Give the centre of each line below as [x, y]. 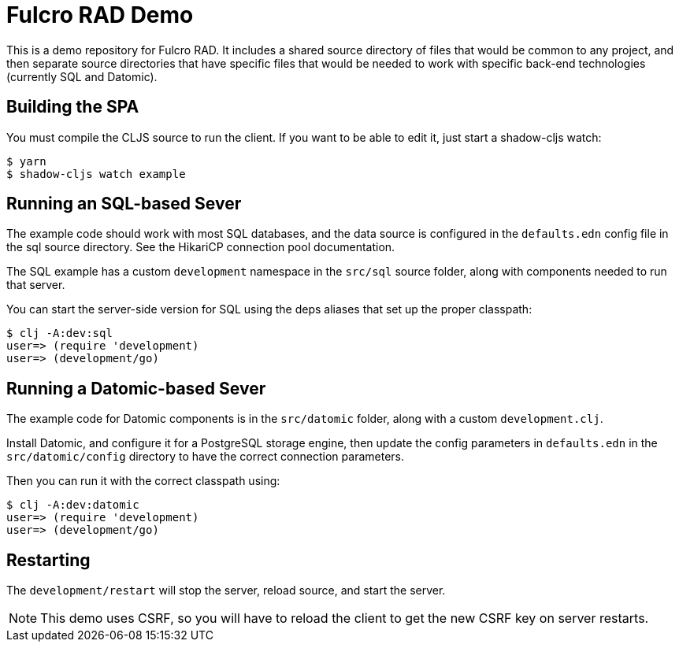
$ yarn [26, 161]
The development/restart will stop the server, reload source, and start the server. [226, 591]
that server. [36, 285]
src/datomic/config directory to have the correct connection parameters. [206, 457]
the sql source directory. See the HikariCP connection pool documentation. [201, 247]
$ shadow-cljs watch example [96, 174]
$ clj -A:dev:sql [59, 333]
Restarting [48, 560]
